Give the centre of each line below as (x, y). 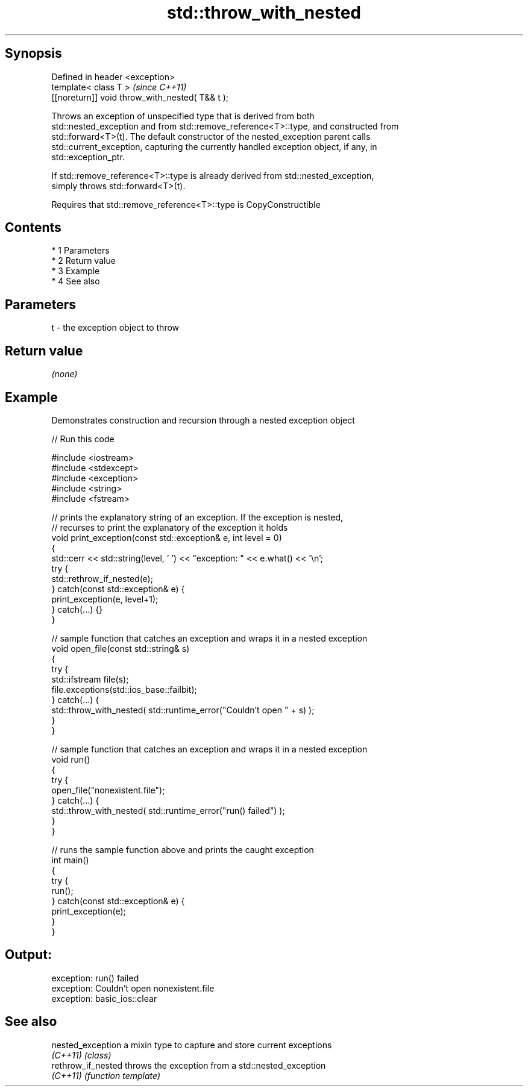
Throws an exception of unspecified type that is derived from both (183, 116)
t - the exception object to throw (115, 328)
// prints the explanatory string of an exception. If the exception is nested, (197, 517)
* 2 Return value (83, 261)
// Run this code (83, 439)
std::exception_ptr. (88, 157)
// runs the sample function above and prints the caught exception (183, 849)
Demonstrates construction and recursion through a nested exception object (203, 420)
